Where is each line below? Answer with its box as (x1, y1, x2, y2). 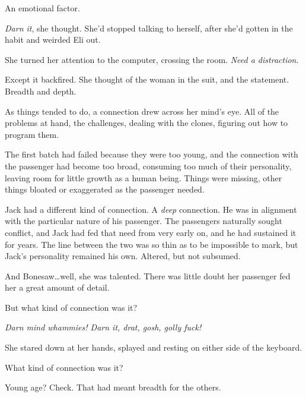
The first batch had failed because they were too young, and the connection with (5, 148, 298, 160)
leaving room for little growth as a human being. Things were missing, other (5, 171, 282, 184)
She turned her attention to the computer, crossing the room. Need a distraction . (5, 53, 299, 65)
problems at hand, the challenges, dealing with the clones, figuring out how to (5, 116, 288, 129)
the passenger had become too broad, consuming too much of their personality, (5, 159, 292, 172)
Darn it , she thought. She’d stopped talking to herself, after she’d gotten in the (5, 21, 293, 34)
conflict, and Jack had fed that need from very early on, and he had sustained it (5, 226, 297, 238)
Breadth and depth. (5, 84, 76, 97)
